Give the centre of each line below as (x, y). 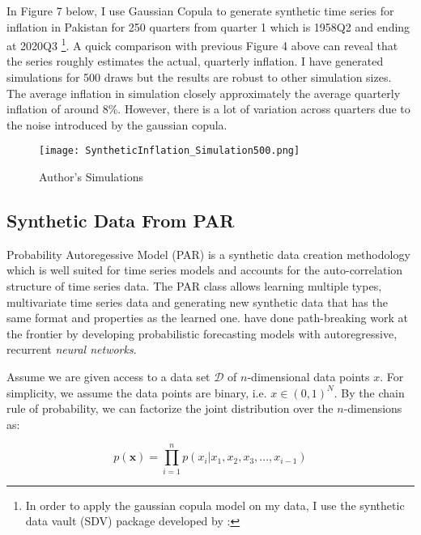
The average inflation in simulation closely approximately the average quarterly (204, 93)
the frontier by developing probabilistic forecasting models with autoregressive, (202, 333)
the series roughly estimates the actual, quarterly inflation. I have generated (195, 61)
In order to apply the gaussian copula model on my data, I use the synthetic (215, 505)
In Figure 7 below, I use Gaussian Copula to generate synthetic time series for (200, 11)
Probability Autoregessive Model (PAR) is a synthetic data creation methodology (208, 254)
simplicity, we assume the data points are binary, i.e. (137, 392)
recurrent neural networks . (72, 349)
